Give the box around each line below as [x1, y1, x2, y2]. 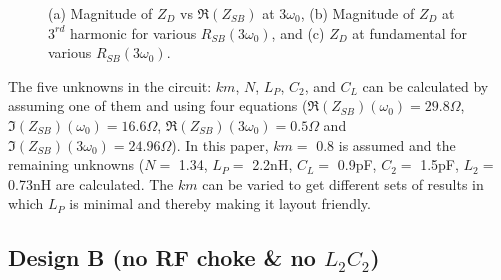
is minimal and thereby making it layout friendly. [69, 193, 371, 214]
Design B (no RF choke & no [8, 242, 316, 273]
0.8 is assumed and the [316, 134, 456, 155]
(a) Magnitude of [48, 3, 153, 23]
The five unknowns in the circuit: [8, 75, 212, 96]
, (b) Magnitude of [300, 3, 415, 23]
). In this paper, [171, 134, 269, 155]
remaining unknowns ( [8, 154, 145, 175]
